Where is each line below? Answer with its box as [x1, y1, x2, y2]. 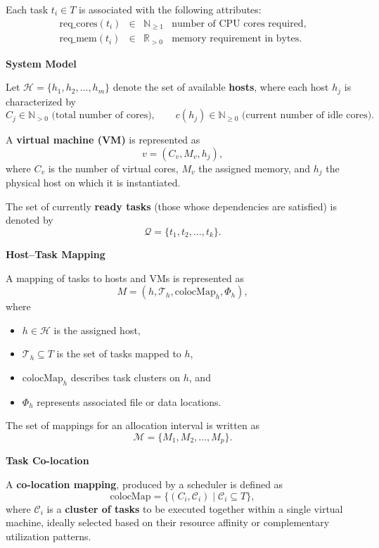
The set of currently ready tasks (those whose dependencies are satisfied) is [6, 198, 338, 213]
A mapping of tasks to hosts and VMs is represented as [6, 270, 244, 285]
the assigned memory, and [198, 160, 311, 175]
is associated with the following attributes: [79, 2, 262, 16]
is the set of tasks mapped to [56, 346, 181, 361]
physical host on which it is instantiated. [6, 175, 181, 190]
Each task [6, 2, 49, 16]
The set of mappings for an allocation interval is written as [6, 418, 259, 433]
